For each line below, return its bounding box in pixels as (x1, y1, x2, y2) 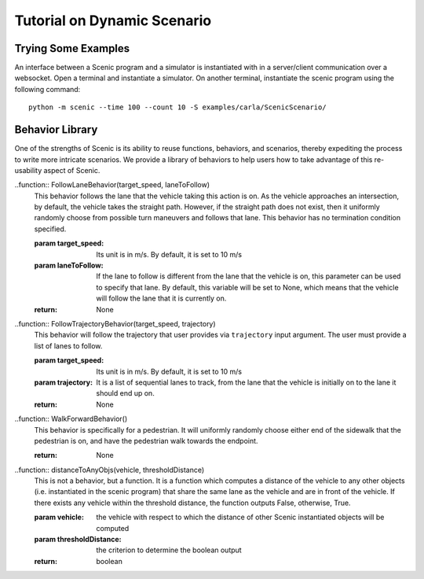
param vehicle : (34, 512, 84, 522)
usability (14, 165, 42, 175)
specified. (34, 224, 67, 234)
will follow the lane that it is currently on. (96, 293, 227, 303)
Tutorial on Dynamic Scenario (14, 12, 212, 29)
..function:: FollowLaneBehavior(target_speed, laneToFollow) (14, 180, 210, 190)
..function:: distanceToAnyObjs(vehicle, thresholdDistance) (14, 465, 205, 474)
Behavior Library (14, 123, 98, 137)
